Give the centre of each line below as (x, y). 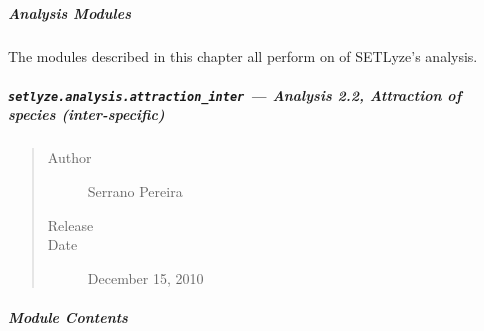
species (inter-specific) (86, 114)
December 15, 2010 (145, 277)
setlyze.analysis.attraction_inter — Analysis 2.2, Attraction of (235, 94)
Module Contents (68, 316)
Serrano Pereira (135, 190)
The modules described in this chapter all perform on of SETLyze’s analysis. (243, 55)
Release (70, 224)
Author (69, 157)
